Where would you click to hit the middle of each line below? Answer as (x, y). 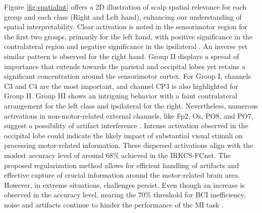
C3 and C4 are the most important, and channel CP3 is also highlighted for (121, 86)
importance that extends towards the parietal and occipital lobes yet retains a (125, 66)
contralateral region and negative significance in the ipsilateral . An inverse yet (126, 46)
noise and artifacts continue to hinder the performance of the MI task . (114, 204)
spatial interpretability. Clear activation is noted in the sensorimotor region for (126, 26)
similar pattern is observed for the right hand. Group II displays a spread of (122, 56)
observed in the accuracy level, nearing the (70, 195)
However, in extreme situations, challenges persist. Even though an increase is (124, 184)
